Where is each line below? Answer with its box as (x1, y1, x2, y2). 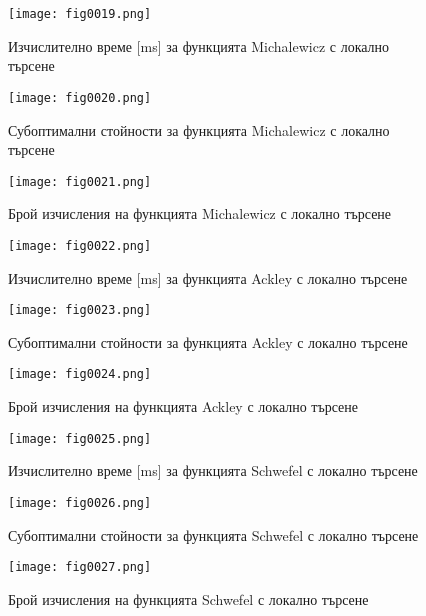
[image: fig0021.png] (8, 174, 152, 189)
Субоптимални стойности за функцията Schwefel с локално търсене (8, 524, 419, 545)
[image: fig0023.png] (8, 303, 152, 318)
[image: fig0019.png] (8, 7, 152, 21)
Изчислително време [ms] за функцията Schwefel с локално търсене (8, 460, 418, 481)
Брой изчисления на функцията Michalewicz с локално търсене (8, 203, 392, 224)
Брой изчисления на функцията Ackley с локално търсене (8, 396, 359, 417)
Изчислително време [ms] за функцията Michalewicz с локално (8, 35, 390, 56)
